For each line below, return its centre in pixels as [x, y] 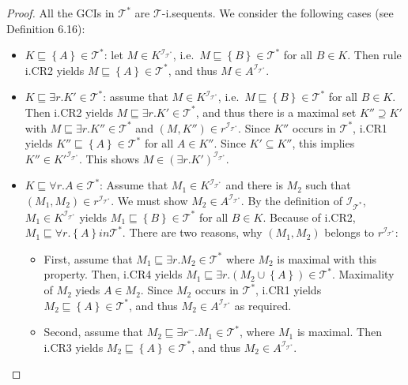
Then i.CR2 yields [69, 112]
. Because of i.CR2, [309, 217]
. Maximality [363, 274]
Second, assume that [93, 332]
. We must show [149, 200]
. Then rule [374, 55]
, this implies [323, 143]
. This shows [109, 158]
